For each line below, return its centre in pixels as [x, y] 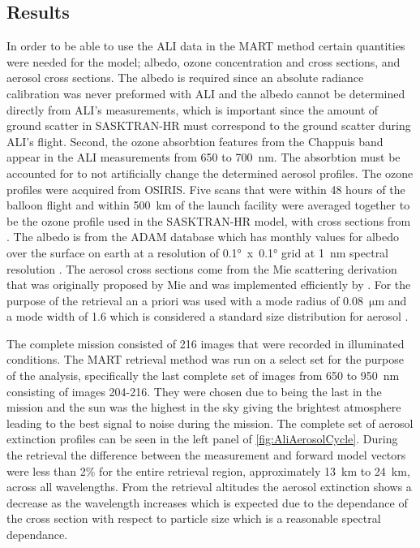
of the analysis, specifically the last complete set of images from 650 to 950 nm [203, 375]
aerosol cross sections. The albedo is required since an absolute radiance [185, 78]
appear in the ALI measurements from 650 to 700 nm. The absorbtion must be [204, 157]
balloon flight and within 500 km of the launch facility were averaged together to [208, 205]
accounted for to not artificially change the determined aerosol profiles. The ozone [210, 173]
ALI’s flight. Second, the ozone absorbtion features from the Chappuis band [195, 141]
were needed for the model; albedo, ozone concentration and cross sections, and [204, 61]
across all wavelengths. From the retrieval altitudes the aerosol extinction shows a [209, 487]
